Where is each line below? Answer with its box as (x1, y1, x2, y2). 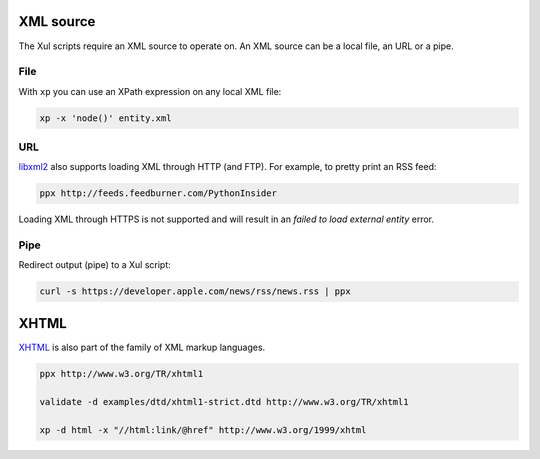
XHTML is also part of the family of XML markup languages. (18, 341, 266, 353)
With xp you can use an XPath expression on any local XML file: (18, 85, 282, 97)
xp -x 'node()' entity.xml (39, 112, 172, 124)
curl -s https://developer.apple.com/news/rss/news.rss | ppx (39, 286, 351, 297)
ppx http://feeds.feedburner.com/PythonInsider (39, 188, 277, 199)
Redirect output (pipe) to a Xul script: (18, 259, 172, 271)
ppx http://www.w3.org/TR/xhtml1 (39, 368, 204, 379)
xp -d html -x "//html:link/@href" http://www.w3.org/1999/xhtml (39, 424, 367, 435)
